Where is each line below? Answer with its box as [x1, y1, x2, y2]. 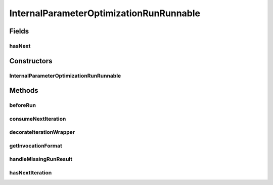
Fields [9, 27, 29, 35]
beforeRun [9, 102, 36, 109]
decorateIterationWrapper [9, 129, 75, 136]
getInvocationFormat [9, 142, 63, 149]
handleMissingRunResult [9, 156, 73, 163]
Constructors [9, 56, 53, 65]
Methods [9, 86, 38, 95]
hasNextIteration [9, 169, 52, 176]
